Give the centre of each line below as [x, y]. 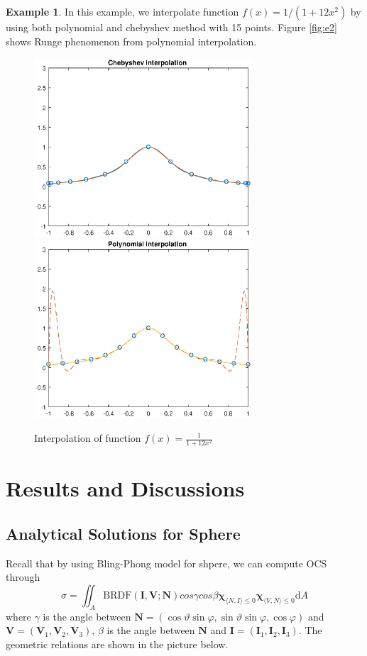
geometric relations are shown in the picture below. [117, 644]
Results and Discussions [125, 488]
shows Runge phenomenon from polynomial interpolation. [131, 41]
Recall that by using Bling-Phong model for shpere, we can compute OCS [166, 563]
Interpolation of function [88, 438]
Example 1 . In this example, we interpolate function [122, 11]
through [23, 577]
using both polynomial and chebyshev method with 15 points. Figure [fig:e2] [171, 27]
